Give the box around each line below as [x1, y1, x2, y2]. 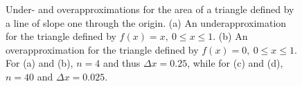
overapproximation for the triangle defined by [6, 42, 199, 56]
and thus [103, 56, 141, 70]
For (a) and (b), [6, 56, 73, 70]
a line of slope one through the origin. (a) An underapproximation [6, 15, 287, 30]
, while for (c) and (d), [187, 56, 283, 70]
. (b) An [213, 29, 248, 43]
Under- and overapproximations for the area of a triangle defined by [6, 2, 294, 16]
